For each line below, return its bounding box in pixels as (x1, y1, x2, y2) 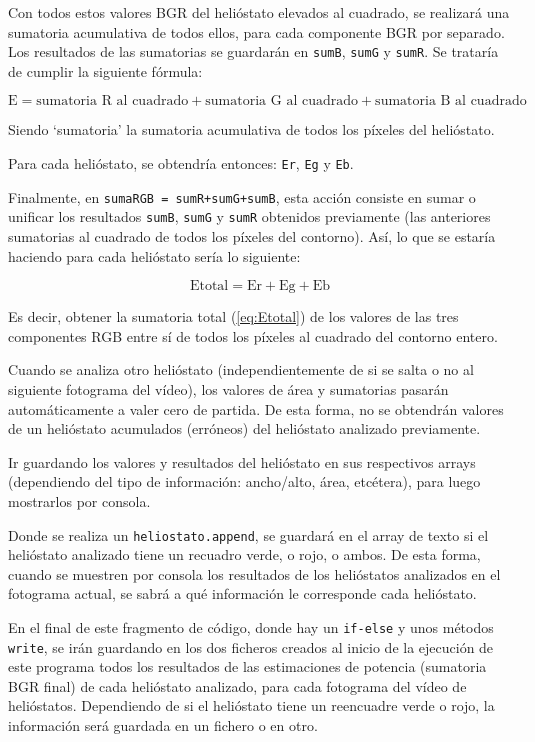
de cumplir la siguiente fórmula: (8, 60, 203, 81)
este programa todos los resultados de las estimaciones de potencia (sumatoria (8, 656, 487, 677)
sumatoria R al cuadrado (36, 94, 189, 109)
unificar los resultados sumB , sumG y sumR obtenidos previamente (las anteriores (8, 206, 491, 227)
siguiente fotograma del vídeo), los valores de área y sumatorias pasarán (8, 378, 449, 399)
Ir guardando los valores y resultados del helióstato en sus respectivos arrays (8, 451, 476, 472)
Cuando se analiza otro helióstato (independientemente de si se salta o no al (8, 359, 474, 380)
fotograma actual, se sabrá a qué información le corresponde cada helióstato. (8, 583, 477, 604)
